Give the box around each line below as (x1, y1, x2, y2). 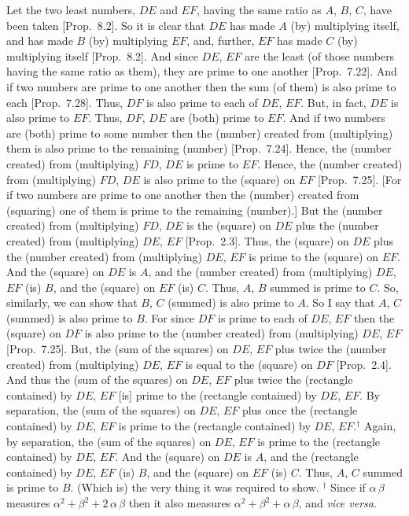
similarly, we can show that (6, 294, 138, 311)
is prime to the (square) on (249, 248, 378, 264)
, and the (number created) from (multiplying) (148, 264, 373, 280)
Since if (330, 479, 366, 496)
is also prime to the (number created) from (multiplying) (84, 325, 359, 341)
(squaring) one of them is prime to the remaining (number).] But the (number (6, 201, 383, 218)
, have (363, 2, 392, 17)
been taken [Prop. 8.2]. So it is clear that (6, 17, 205, 33)
